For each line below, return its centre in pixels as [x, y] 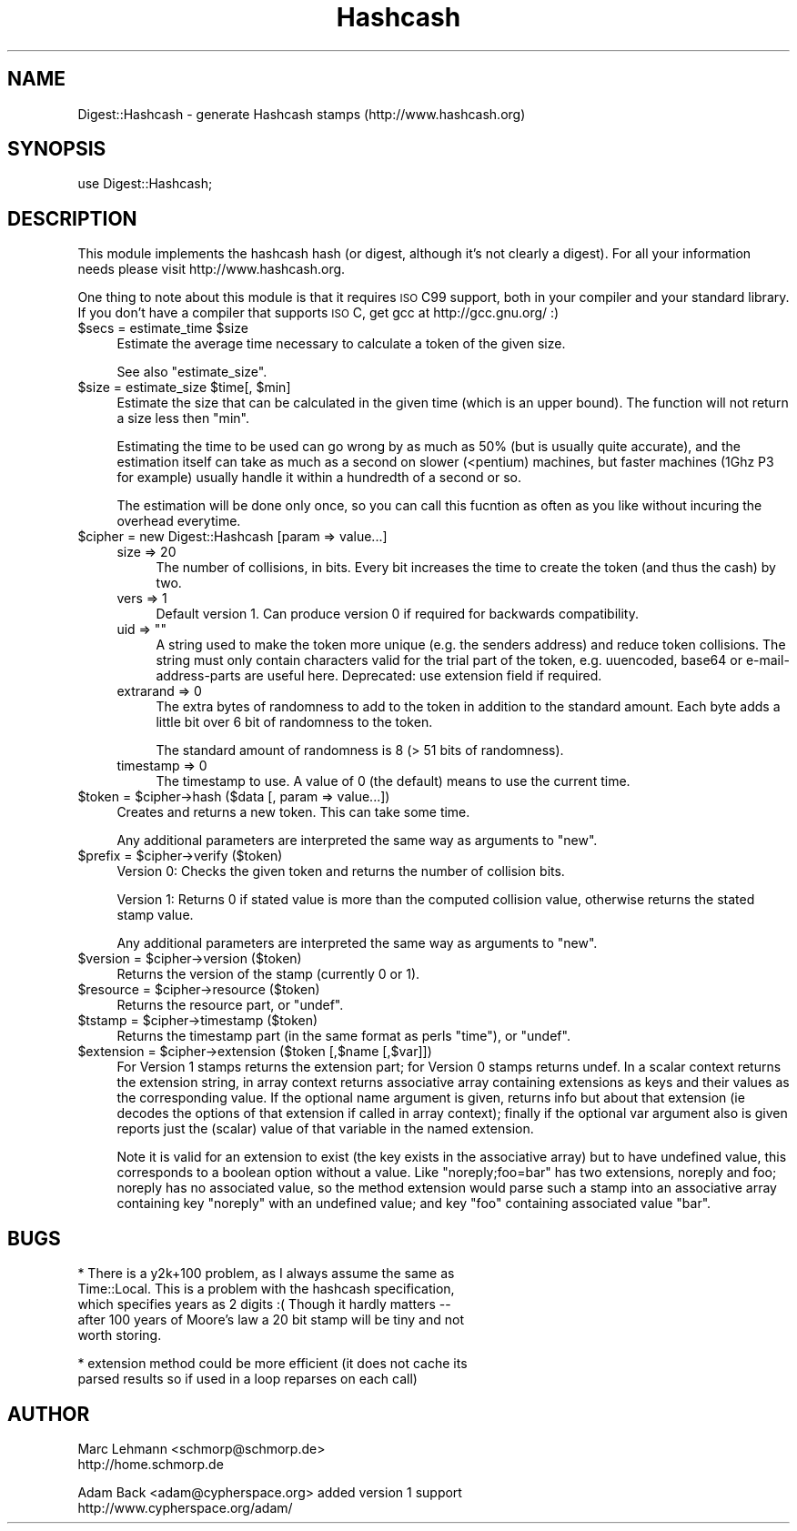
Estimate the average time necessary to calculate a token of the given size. [341, 344]
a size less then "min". [183, 418]
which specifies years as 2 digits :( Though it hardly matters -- [264, 1304]
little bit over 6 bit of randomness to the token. [294, 722]
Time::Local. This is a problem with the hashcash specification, [266, 1289]
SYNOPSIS [57, 149]
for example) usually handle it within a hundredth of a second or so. [319, 478]
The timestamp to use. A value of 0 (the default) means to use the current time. [393, 781]
